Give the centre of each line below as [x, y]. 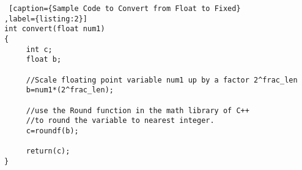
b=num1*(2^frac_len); [70, 90]
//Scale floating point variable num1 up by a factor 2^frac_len [162, 80]
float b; [44, 60]
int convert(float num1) [55, 29]
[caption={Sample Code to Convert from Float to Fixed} [125, 9]
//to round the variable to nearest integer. [120, 121]
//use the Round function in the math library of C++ [138, 110]
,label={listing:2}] [46, 19]
